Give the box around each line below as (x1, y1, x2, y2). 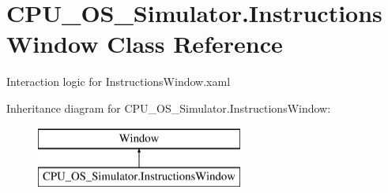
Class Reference (107, 28, 283, 60)
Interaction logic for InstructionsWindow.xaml (6, 73, 231, 90)
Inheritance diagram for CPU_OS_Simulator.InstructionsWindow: (6, 99, 331, 116)
